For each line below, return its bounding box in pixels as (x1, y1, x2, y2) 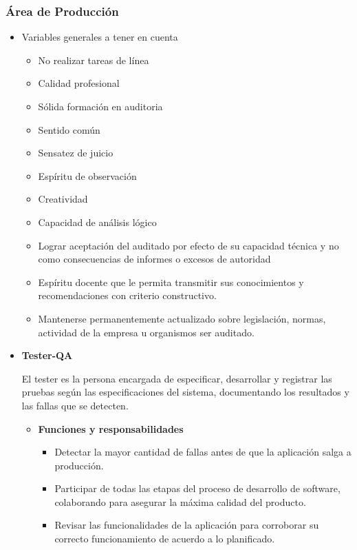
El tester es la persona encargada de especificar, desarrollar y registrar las (21, 371, 332, 385)
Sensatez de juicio (38, 145, 113, 160)
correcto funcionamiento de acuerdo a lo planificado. (54, 531, 275, 546)
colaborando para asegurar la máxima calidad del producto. (54, 494, 306, 509)
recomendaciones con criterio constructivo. (38, 288, 217, 303)
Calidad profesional (38, 76, 120, 90)
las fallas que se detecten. (21, 398, 129, 412)
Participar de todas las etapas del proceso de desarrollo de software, (54, 481, 340, 496)
